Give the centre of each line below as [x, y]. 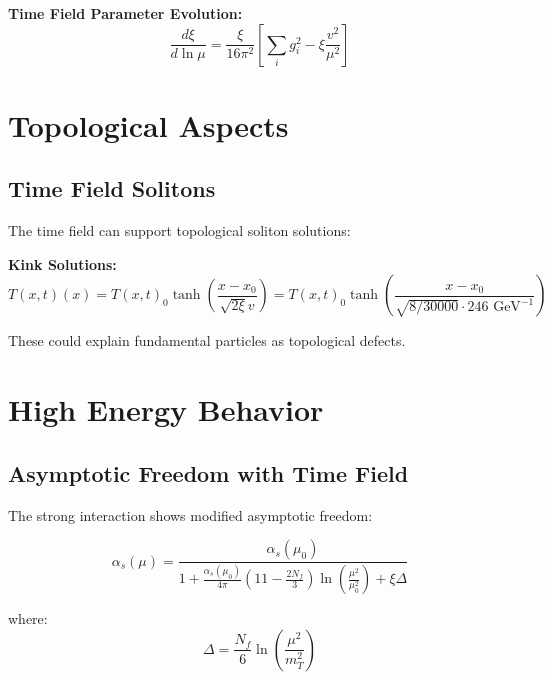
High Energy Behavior [166, 409]
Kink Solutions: [62, 263]
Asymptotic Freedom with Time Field [208, 472]
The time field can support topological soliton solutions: [179, 230]
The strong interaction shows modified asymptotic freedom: [190, 514]
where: [28, 618]
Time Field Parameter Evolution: [125, 13]
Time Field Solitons [112, 188]
